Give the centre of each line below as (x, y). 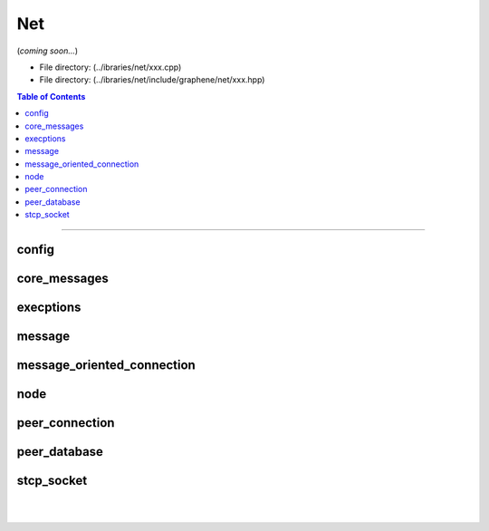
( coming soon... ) (48, 51)
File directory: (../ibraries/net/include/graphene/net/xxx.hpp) (152, 80)
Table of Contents (51, 96)
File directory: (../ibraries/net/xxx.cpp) (110, 67)
